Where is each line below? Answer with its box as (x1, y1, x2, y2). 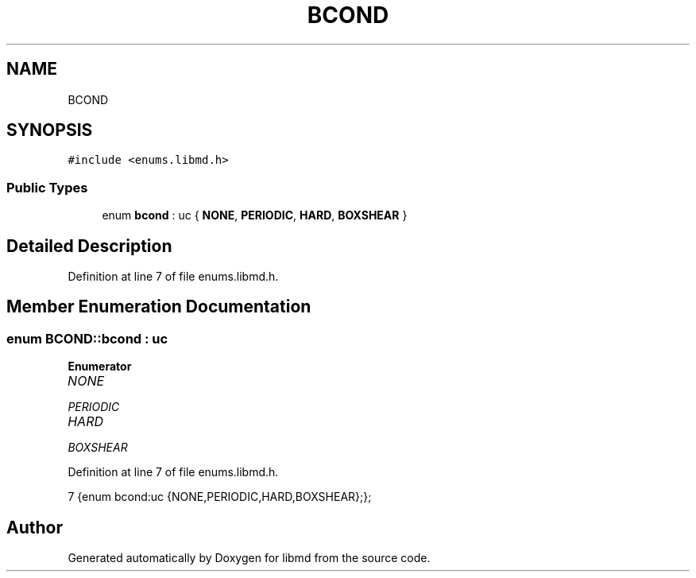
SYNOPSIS (6, 120, 93, 141)
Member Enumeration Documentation (6, 297, 311, 317)
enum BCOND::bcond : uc (6, 330, 168, 347)
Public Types (6, 179, 88, 196)
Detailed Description (6, 235, 172, 256)
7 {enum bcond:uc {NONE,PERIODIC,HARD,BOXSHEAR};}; (68, 490, 372, 504)
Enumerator (68, 359, 132, 374)
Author (6, 517, 63, 537)
